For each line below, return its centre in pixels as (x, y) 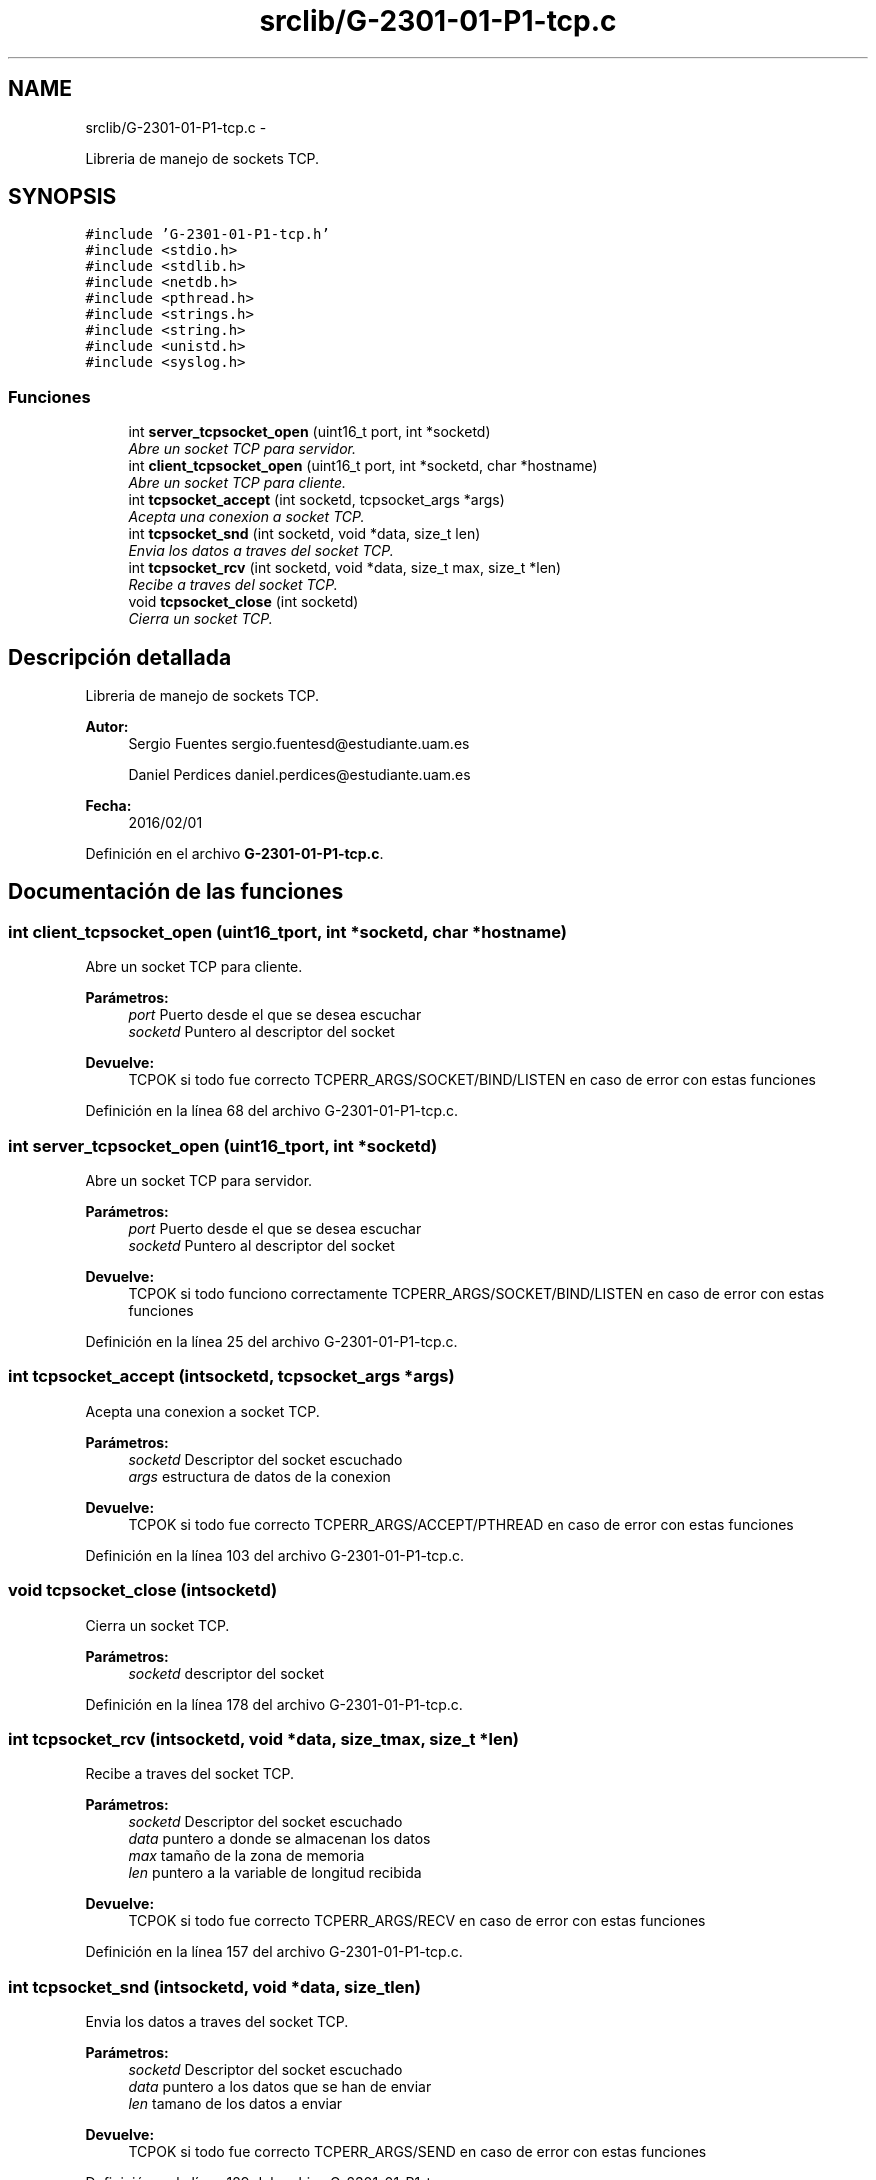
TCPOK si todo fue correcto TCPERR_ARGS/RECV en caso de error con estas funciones (417, 1921)
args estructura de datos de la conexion (259, 1476)
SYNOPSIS (62, 197)
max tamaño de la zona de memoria (246, 1856)
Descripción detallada (120, 657)
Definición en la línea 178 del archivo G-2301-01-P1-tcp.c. (274, 1704)
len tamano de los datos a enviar (235, 2103)
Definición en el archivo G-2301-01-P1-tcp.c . (234, 854)
